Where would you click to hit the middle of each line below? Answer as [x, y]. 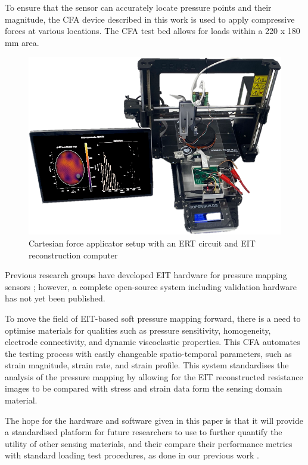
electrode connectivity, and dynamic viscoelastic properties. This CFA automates [153, 342]
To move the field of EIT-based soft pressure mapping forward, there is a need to [153, 318]
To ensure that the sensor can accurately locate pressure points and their [138, 7]
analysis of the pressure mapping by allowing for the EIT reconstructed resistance [154, 376]
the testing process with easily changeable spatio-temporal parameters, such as [148, 353]
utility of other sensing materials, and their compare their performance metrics [149, 443]
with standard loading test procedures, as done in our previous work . [132, 455]
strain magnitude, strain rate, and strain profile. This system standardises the [147, 365]
